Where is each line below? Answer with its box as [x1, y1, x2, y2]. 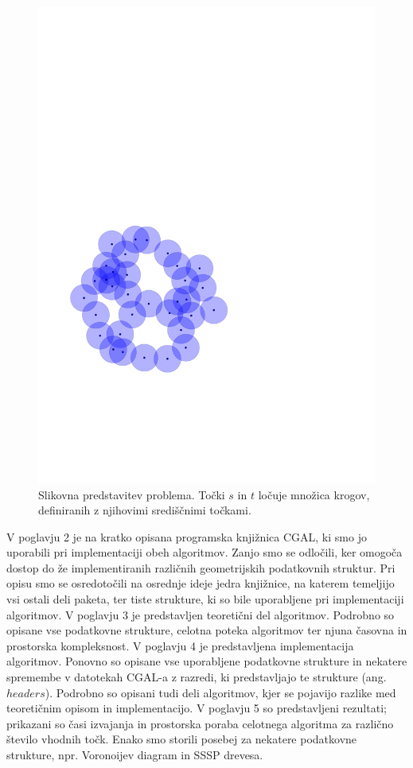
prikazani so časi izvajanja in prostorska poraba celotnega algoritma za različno [6, 715, 394, 731]
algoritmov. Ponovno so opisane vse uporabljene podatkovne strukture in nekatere [6, 653, 407, 669]
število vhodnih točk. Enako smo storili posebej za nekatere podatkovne [6, 731, 357, 747]
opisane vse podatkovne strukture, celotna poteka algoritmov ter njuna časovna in [6, 622, 407, 638]
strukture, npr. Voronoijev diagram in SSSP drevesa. [6, 747, 263, 763]
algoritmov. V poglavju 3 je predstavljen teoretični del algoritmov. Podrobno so [6, 606, 395, 623]
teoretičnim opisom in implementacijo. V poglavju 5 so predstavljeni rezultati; [6, 700, 387, 716]
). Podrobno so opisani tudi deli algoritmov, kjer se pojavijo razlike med [45, 684, 396, 700]
